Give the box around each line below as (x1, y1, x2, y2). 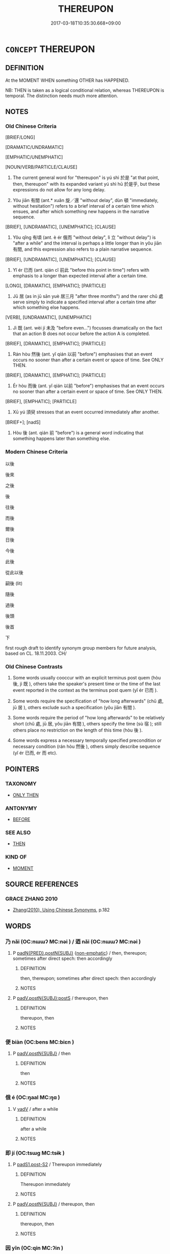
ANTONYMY (5, 804, 37, 811)
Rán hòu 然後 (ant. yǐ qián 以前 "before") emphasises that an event (12, 351, 153, 357)
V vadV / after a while (12, 1106, 59, 1112)
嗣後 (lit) (5, 580, 23, 586)
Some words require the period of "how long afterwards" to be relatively (12, 715, 165, 721)
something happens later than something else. (12, 435, 111, 442)
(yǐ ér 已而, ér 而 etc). (12, 750, 58, 756)
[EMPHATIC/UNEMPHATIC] (5, 154, 63, 160)
